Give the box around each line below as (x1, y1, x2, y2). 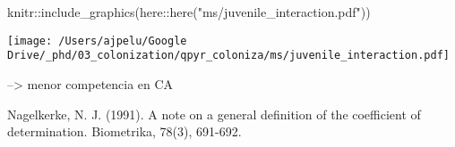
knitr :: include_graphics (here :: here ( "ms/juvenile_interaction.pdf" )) (7, 3, 371, 20)
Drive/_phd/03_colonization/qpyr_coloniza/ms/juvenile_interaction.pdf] (7, 49, 450, 62)
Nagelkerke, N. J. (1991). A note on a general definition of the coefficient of (7, 104, 421, 123)
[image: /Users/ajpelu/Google (7, 34, 187, 47)
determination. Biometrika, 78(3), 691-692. (7, 122, 242, 141)
